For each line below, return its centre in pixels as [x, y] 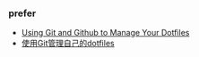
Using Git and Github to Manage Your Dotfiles [105, 33]
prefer [22, 13]
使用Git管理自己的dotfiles [68, 44]
